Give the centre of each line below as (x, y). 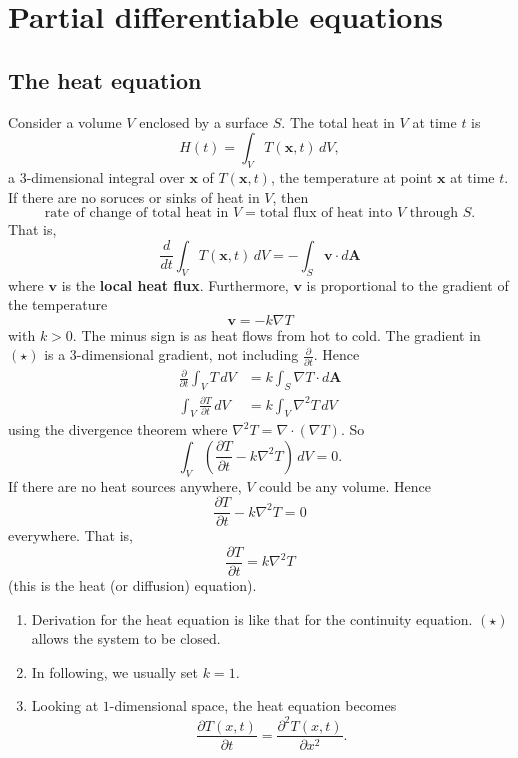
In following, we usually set (115, 671)
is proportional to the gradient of (407, 284)
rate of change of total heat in (136, 213)
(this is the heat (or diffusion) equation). (132, 585)
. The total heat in (338, 121)
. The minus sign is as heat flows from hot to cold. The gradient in (276, 334)
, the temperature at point (351, 176)
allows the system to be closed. (126, 638)
